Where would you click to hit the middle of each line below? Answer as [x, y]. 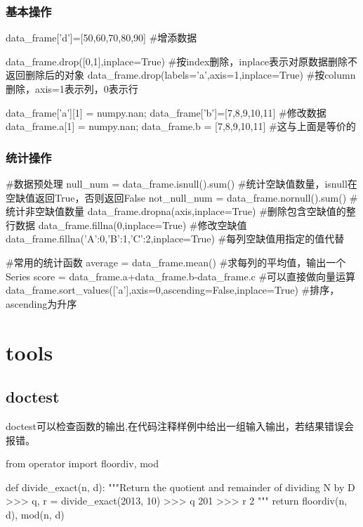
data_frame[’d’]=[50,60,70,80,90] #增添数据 [101, 38]
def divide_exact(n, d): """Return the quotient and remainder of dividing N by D [180, 487]
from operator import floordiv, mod [82, 463]
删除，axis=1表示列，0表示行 [72, 89]
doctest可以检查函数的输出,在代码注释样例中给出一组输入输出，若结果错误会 [180, 425]
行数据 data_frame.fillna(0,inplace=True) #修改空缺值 [126, 225]
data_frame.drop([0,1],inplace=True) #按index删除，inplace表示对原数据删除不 [182, 61]
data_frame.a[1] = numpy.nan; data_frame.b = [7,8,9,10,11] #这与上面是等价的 [181, 126]
